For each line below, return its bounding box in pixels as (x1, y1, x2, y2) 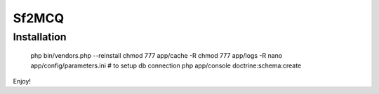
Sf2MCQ (13, 10, 65, 26)
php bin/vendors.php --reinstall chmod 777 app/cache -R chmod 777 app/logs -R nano (30, 52, 283, 60)
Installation (13, 31, 67, 43)
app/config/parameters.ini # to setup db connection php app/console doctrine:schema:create (30, 61, 302, 70)
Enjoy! (13, 77, 32, 85)
